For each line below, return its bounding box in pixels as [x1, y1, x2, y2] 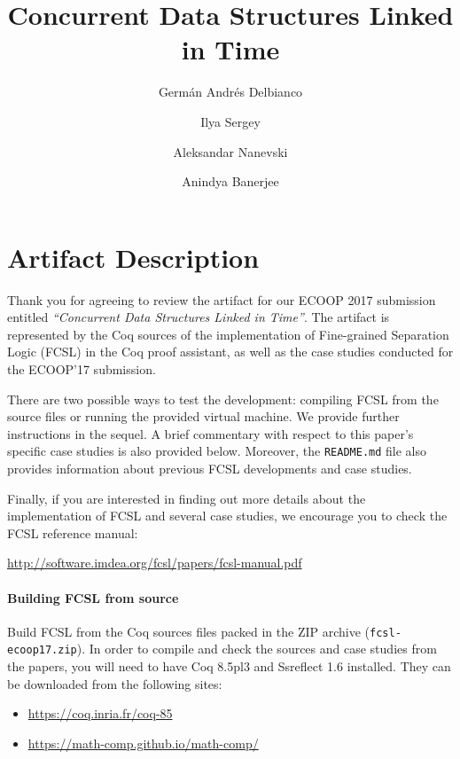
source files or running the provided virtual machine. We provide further [7, 407, 400, 426]
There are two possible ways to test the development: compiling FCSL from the [7, 389, 439, 408]
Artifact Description [7, 239, 260, 275]
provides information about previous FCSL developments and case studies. [7, 459, 412, 478]
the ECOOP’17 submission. [7, 360, 156, 378]
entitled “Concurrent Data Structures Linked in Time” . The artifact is [7, 308, 390, 326]
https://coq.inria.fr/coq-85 [27, 704, 173, 723]
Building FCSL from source [7, 588, 179, 606]
